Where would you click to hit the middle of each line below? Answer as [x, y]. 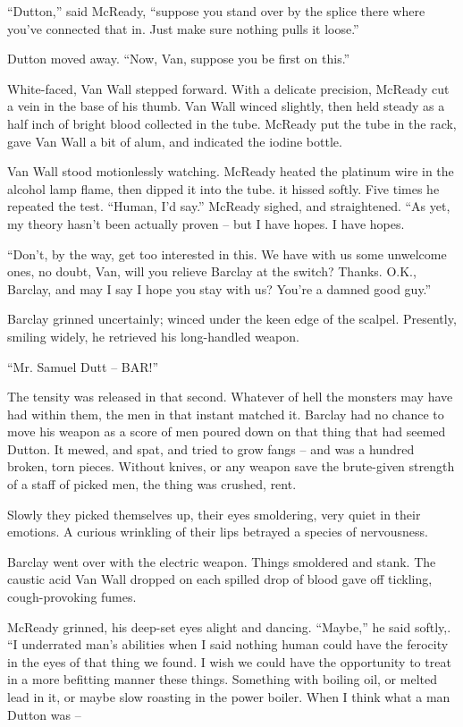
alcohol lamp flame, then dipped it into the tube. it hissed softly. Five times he [223, 188]
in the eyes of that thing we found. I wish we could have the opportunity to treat [229, 661]
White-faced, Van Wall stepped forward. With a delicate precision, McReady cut [228, 88]
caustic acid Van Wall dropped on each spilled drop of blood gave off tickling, [220, 579]
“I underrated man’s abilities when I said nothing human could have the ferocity [228, 644]
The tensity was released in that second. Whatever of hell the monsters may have [230, 397]
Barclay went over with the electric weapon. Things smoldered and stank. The [222, 561]
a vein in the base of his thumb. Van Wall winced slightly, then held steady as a [226, 106]
